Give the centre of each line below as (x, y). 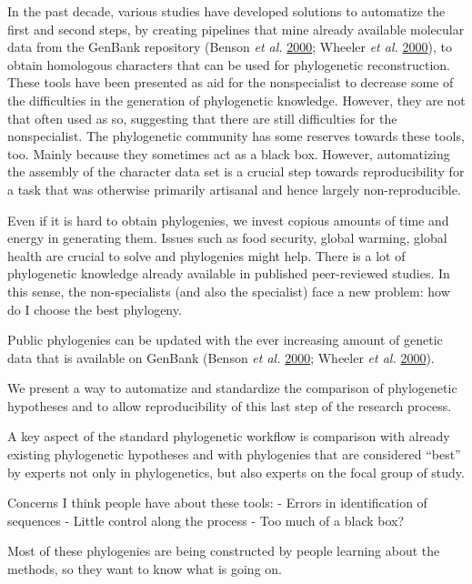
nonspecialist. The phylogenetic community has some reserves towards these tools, (236, 136)
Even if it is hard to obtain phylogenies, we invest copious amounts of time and (228, 220)
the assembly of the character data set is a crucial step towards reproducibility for (236, 171)
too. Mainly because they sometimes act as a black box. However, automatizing (229, 153)
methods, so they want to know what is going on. (145, 569)
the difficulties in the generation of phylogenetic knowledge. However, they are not (236, 100)
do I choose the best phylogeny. (95, 309)
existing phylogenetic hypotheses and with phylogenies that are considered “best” (234, 454)
